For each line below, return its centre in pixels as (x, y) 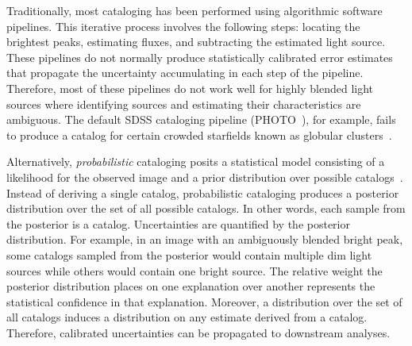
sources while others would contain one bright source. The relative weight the (194, 270)
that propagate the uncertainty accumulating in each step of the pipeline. (185, 73)
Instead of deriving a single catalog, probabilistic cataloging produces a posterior (203, 192)
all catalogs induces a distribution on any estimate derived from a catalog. (187, 317)
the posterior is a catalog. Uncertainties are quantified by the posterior (178, 223)
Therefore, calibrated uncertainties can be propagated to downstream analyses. (198, 332)
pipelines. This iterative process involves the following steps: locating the (183, 26)
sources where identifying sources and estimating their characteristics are (184, 104)
